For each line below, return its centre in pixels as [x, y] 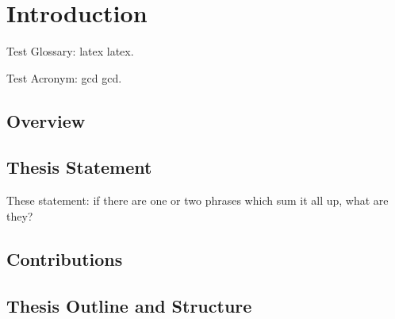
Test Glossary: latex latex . [70, 51]
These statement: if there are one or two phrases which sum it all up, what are [197, 200]
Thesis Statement [79, 167]
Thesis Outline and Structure [129, 305]
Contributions [65, 258]
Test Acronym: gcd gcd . [64, 77]
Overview [46, 120]
